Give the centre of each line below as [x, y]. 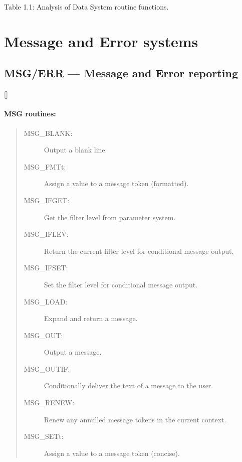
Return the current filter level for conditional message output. [139, 251]
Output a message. [73, 352]
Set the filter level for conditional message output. [121, 284]
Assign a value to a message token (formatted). [116, 183]
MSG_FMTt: [45, 166]
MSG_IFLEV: [46, 234]
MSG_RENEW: [49, 403]
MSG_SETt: [44, 436]
